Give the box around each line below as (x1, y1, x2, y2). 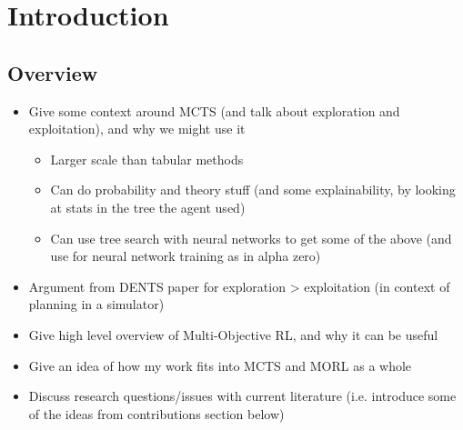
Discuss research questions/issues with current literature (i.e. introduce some (28, 386, 457, 405)
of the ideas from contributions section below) (28, 404, 285, 423)
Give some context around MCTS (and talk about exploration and (28, 101, 400, 120)
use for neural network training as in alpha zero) (50, 246, 321, 265)
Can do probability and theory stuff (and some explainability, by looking (50, 180, 456, 199)
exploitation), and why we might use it (28, 119, 246, 138)
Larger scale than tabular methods (50, 149, 244, 168)
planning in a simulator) (28, 295, 165, 314)
